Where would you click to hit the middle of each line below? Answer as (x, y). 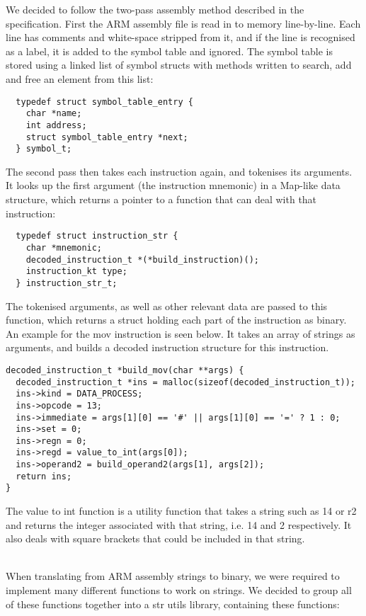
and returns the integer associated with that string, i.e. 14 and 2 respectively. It (179, 524)
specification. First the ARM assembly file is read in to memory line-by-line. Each (183, 23)
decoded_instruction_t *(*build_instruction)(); (142, 259)
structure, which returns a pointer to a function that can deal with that (161, 199)
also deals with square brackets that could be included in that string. (155, 538)
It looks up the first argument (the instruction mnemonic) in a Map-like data (173, 185)
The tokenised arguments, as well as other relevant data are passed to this (167, 306)
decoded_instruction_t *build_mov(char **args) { (125, 370)
